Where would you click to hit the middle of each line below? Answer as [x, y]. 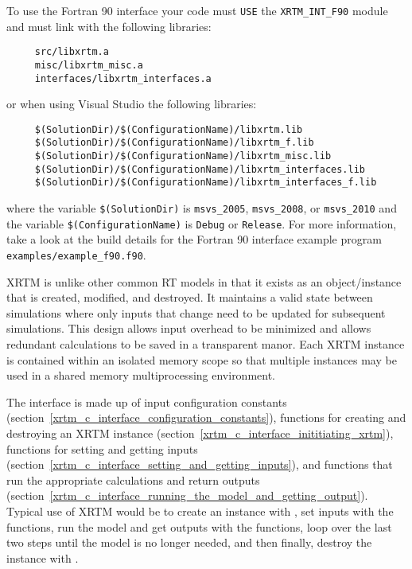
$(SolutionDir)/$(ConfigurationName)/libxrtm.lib [169, 129]
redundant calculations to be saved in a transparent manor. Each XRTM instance [206, 344]
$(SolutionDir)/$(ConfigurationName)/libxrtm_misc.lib [183, 156]
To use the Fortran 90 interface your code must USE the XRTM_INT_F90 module [197, 10]
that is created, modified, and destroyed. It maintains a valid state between [190, 297]
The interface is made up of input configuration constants [147, 401]
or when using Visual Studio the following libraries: [132, 104]
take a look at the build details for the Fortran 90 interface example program [194, 239]
